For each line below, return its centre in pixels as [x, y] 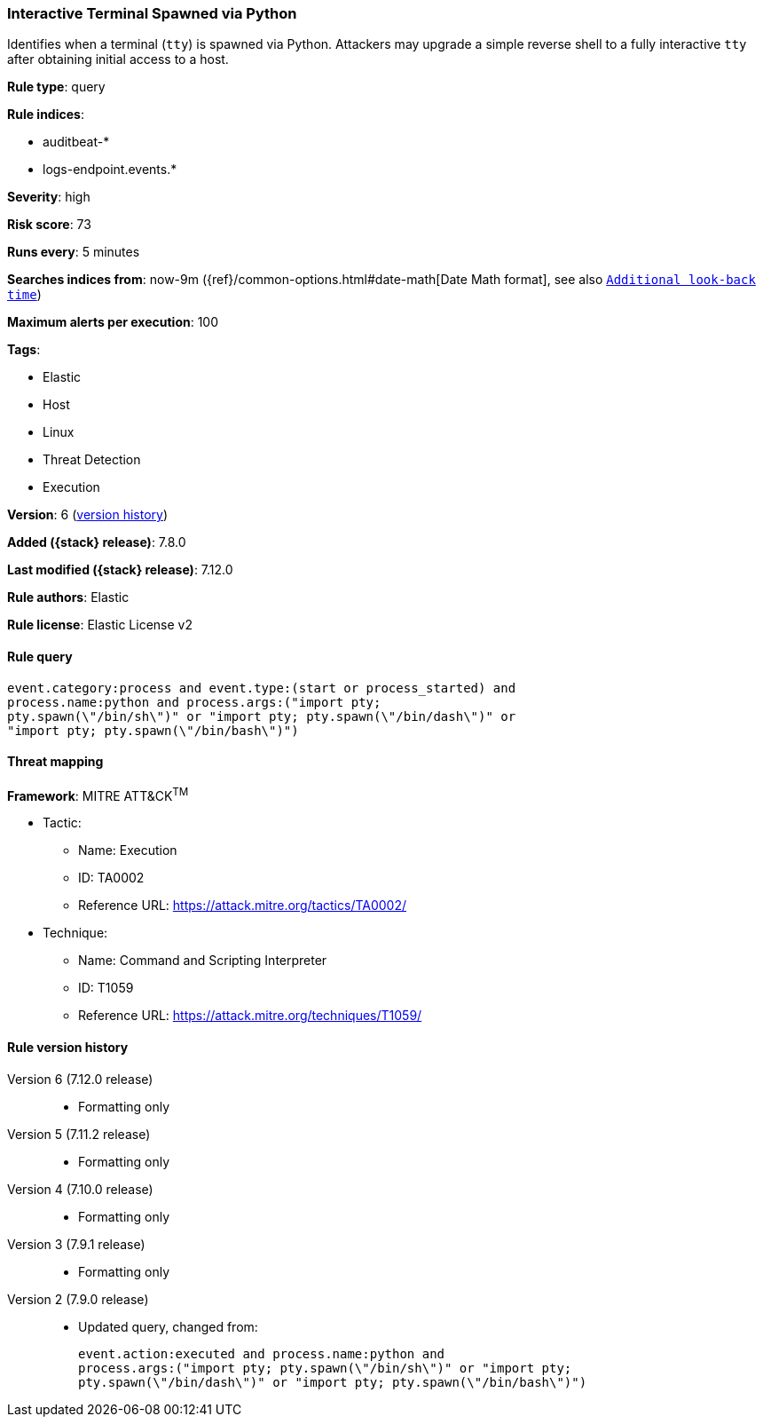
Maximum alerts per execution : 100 [113, 322]
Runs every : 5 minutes [74, 252]
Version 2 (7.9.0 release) [78, 1299]
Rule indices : [46, 115]
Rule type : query [56, 87]
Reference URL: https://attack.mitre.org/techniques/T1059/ [250, 1016]
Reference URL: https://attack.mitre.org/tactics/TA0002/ [243, 906]
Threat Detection [92, 460]
